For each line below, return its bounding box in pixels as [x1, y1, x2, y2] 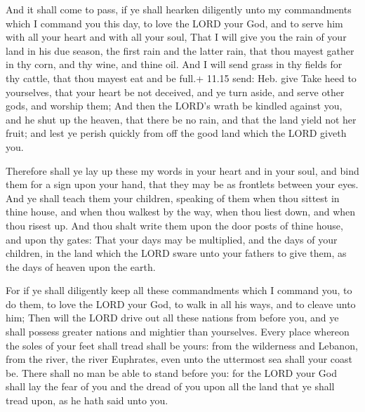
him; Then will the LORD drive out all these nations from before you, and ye [6, 310, 339, 325]
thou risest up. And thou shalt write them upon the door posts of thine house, [6, 218, 343, 232]
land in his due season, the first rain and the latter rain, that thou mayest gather [6, 43, 354, 58]
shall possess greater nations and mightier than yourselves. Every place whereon [6, 324, 350, 339]
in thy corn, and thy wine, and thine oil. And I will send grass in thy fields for [6, 57, 343, 72]
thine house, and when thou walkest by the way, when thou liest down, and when [6, 204, 356, 219]
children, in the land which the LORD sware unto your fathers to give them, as [6, 246, 347, 260]
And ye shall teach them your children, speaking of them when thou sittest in [6, 190, 340, 205]
